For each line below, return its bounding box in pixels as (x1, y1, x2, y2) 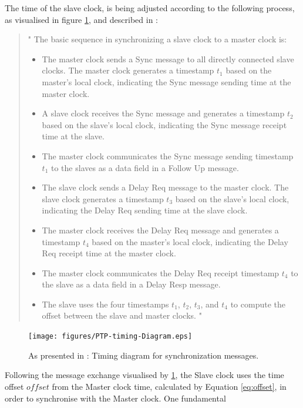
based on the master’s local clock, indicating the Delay (92, 235, 288, 248)
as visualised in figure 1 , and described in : (5, 13, 158, 25)
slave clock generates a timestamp (42, 192, 164, 205)
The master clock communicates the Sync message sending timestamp (42, 149, 294, 162)
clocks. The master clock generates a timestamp (42, 64, 214, 76)
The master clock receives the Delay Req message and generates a (42, 223, 279, 236)
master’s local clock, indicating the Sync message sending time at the (42, 75, 291, 88)
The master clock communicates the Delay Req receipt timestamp (42, 266, 280, 279)
